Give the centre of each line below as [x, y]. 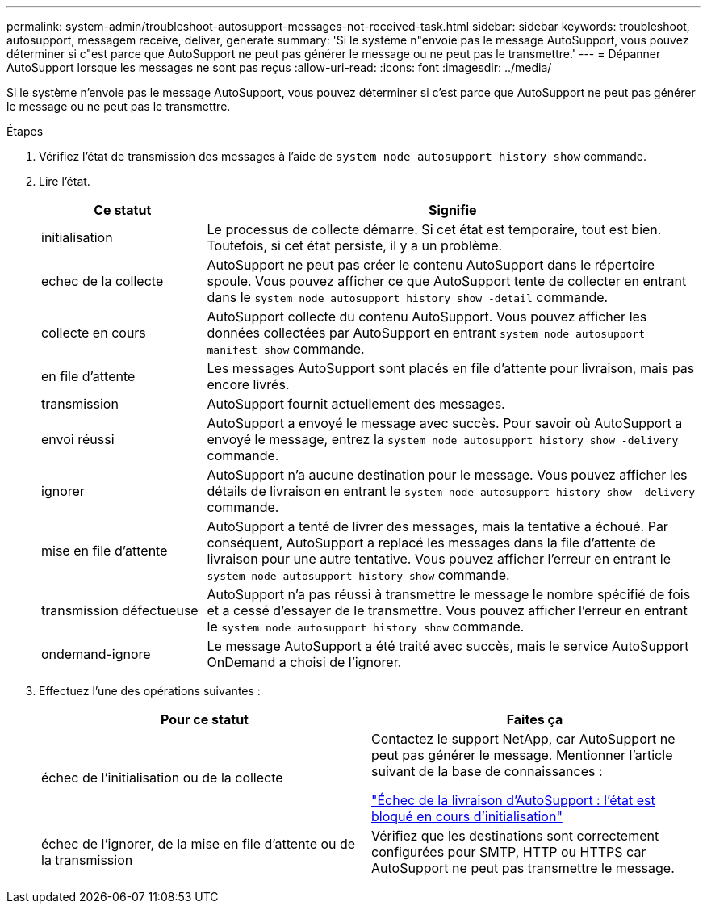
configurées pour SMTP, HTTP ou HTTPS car [509, 852]
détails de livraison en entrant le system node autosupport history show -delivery [451, 491]
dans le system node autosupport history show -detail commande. [408, 297]
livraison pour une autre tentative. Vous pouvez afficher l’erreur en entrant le [439, 559]
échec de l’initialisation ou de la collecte [162, 778]
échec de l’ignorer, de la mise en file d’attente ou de [199, 844]
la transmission [87, 860]
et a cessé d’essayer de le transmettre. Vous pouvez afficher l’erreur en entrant [447, 610]
